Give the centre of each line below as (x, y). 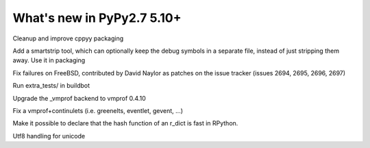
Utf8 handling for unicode (49, 136)
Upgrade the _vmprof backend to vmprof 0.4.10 (79, 98)
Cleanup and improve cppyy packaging (68, 38)
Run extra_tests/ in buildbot (51, 86)
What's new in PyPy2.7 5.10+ (97, 18)
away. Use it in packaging (49, 60)
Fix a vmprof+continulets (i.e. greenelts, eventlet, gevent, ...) (98, 110)
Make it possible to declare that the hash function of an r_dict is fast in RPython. (125, 123)
